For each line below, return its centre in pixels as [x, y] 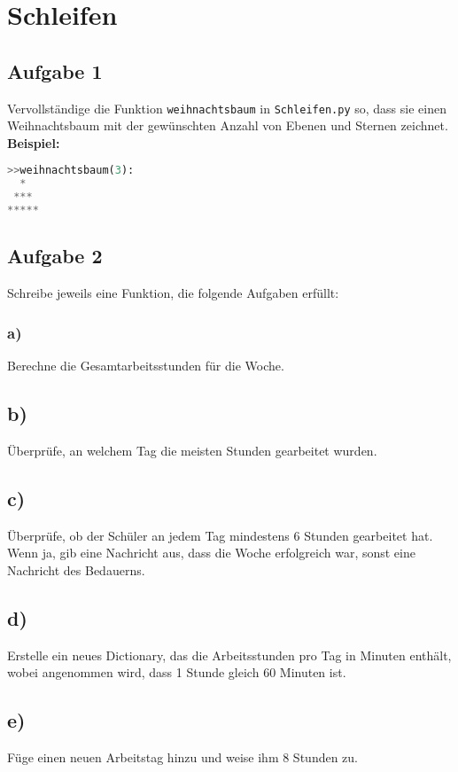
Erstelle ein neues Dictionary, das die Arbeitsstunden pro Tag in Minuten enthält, [229, 655]
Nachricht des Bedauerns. [76, 569]
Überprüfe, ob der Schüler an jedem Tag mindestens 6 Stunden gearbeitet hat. [220, 535]
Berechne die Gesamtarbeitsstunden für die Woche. [146, 365]
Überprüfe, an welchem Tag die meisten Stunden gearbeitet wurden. [192, 450]
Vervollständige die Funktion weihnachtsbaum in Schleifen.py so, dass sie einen [227, 108]
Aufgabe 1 [55, 70]
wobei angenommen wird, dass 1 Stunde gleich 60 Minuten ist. [177, 672]
